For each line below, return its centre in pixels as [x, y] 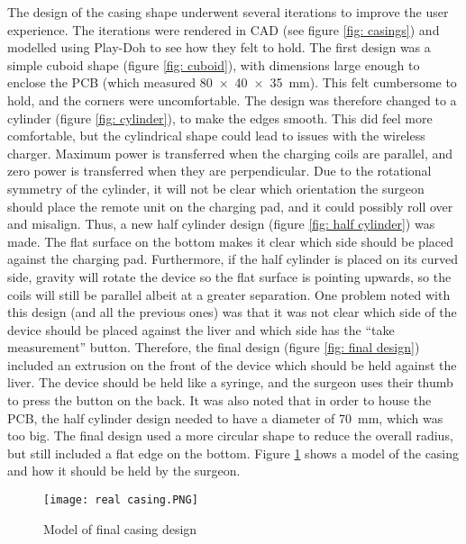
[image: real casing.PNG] [121, 500]
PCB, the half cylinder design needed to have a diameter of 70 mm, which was [225, 417]
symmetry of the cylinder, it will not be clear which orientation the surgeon [216, 188]
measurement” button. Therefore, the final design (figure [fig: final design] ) [214, 347]
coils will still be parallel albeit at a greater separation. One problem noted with [229, 294]
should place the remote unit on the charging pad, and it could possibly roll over [230, 206]
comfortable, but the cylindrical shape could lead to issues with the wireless [216, 136]
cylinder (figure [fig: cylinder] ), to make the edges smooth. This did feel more [220, 118]
